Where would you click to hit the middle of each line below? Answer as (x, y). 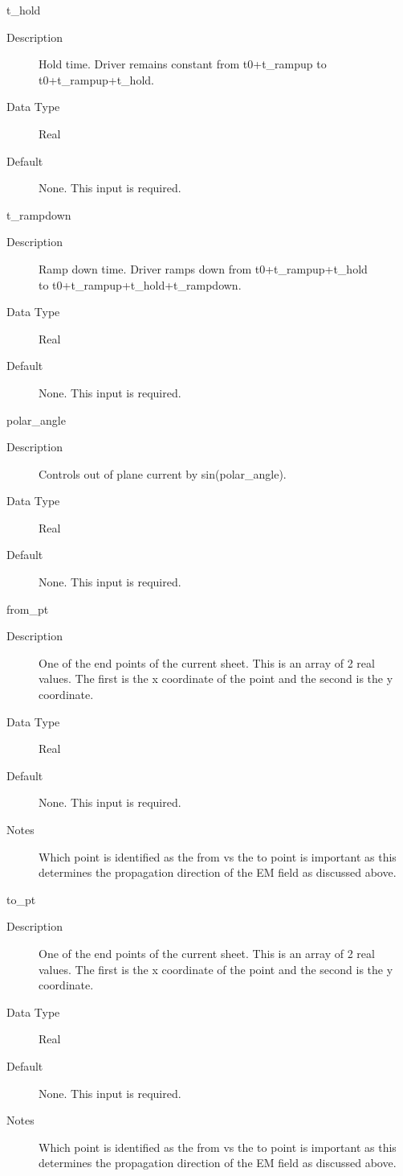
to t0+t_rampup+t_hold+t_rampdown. (140, 284)
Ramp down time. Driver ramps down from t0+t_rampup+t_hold (203, 268)
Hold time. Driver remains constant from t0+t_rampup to (183, 64)
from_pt (28, 609)
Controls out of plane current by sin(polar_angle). (163, 473)
